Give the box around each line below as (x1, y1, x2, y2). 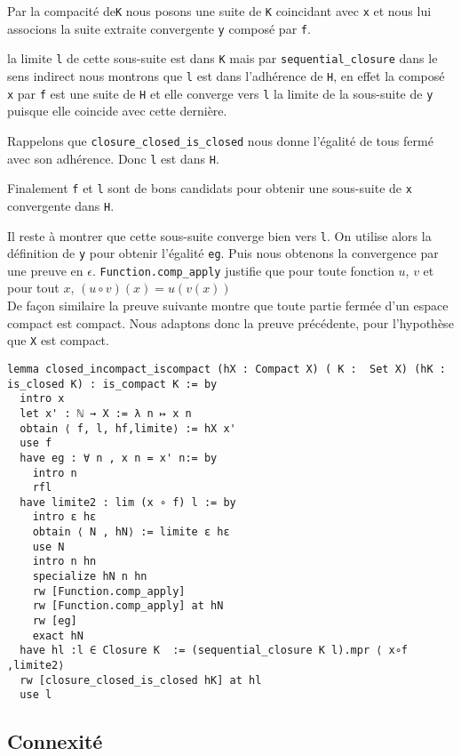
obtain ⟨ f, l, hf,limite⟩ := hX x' (20, 422, 236, 435)
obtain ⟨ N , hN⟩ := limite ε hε (32, 526, 230, 539)
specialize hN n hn (32, 570, 147, 583)
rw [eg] (32, 615, 77, 628)
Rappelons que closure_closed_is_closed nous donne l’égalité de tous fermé (7, 131, 433, 149)
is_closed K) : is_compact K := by (7, 377, 218, 390)
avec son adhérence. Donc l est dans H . (7, 149, 219, 167)
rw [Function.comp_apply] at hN (32, 599, 224, 613)
